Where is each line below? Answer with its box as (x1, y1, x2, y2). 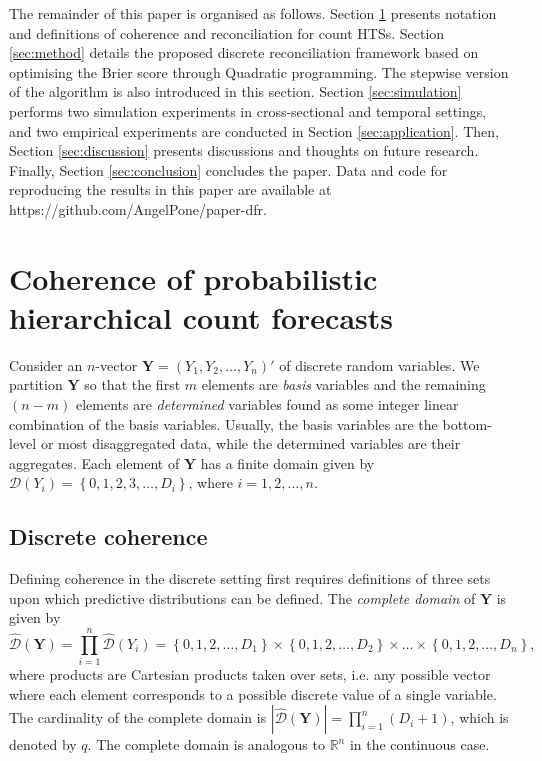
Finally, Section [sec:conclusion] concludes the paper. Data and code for (9, 159, 448, 180)
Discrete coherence (9, 521, 208, 552)
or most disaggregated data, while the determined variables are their (40, 433, 461, 454)
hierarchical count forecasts (9, 296, 394, 337)
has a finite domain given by (200, 452, 375, 473)
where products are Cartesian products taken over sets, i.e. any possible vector (9, 664, 491, 685)
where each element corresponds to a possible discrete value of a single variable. (9, 683, 497, 704)
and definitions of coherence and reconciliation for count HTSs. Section (9, 22, 445, 43)
